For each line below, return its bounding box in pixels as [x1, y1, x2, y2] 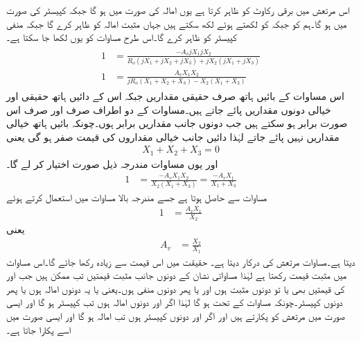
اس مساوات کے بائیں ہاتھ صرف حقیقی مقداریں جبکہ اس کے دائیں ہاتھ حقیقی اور [6, 89, 344, 103]
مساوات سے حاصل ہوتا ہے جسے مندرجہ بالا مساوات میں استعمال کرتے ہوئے [6, 189, 267, 204]
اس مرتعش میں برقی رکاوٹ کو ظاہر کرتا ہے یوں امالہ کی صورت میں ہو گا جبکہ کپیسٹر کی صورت [6, 3, 350, 17]
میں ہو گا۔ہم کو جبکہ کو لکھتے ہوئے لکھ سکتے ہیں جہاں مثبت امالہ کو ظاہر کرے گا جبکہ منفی [6, 16, 347, 31]
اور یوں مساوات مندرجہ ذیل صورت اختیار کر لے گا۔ [6, 156, 218, 171]
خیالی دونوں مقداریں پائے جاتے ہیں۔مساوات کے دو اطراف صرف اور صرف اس [6, 102, 331, 117]
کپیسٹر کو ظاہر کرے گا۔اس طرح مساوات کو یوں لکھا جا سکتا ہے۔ [6, 30, 237, 44]
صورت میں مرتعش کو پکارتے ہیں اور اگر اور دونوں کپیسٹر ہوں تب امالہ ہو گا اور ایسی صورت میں [6, 309, 345, 323]
